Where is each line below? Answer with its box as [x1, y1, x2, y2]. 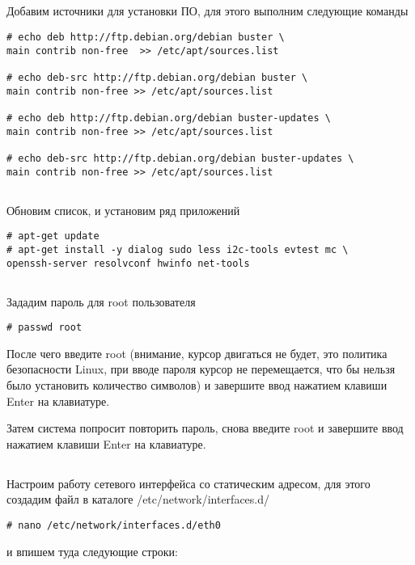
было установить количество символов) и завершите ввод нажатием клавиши [6, 376, 387, 393]
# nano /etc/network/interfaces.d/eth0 [6, 519, 221, 531]
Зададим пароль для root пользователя [6, 293, 196, 310]
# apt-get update [6, 230, 100, 242]
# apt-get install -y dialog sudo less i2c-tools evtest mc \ [6, 243, 349, 255]
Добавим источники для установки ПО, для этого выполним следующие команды [6, 2, 409, 19]
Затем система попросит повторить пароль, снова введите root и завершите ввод [6, 420, 404, 436]
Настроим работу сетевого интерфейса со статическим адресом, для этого [6, 474, 371, 491]
